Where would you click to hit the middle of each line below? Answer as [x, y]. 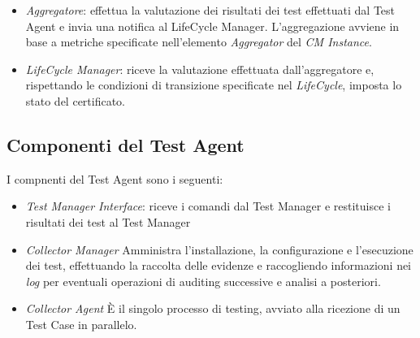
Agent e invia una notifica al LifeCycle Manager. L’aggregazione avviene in [212, 26]
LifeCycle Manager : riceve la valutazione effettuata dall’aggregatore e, [200, 69]
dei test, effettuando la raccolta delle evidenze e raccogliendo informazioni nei [219, 265]
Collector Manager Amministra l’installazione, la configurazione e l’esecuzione [219, 249]
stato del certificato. [76, 100]
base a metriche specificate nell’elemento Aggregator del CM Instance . [199, 42]
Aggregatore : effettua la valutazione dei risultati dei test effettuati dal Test [210, 10]
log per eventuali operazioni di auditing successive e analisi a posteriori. [203, 281]
